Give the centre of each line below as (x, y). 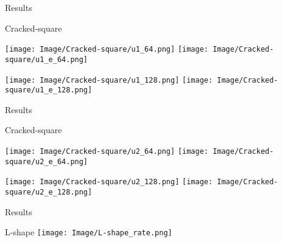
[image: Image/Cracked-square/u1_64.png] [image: (107, 50)
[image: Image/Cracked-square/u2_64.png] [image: (107, 151)
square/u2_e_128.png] (49, 192)
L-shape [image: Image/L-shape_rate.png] (89, 232)
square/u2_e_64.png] (47, 161)
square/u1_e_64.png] (47, 59)
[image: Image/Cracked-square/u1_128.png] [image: (109, 80)
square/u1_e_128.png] (49, 90)
